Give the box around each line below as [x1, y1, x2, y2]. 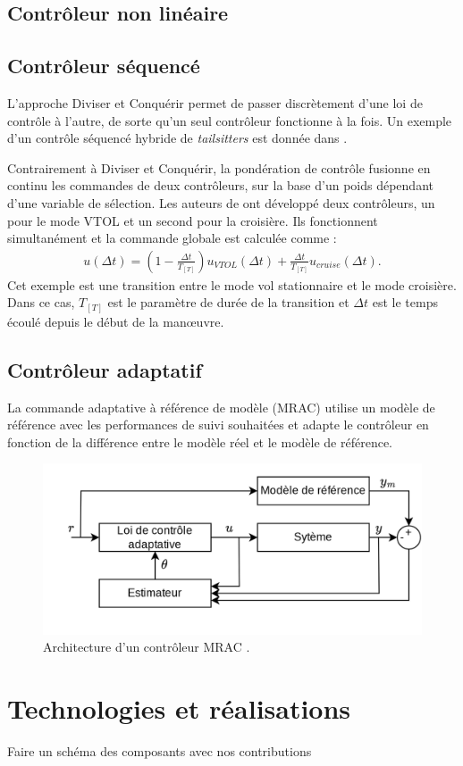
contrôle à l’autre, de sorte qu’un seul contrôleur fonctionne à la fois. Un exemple [7, 111, 452, 129]
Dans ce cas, [7, 293, 75, 312]
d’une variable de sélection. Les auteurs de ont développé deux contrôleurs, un [7, 193, 435, 212]
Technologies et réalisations [7, 690, 351, 727]
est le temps [372, 293, 438, 312]
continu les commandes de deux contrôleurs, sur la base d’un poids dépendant [7, 176, 434, 195]
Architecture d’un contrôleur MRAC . [43, 637, 250, 656]
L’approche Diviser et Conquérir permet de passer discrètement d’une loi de [7, 93, 423, 112]
